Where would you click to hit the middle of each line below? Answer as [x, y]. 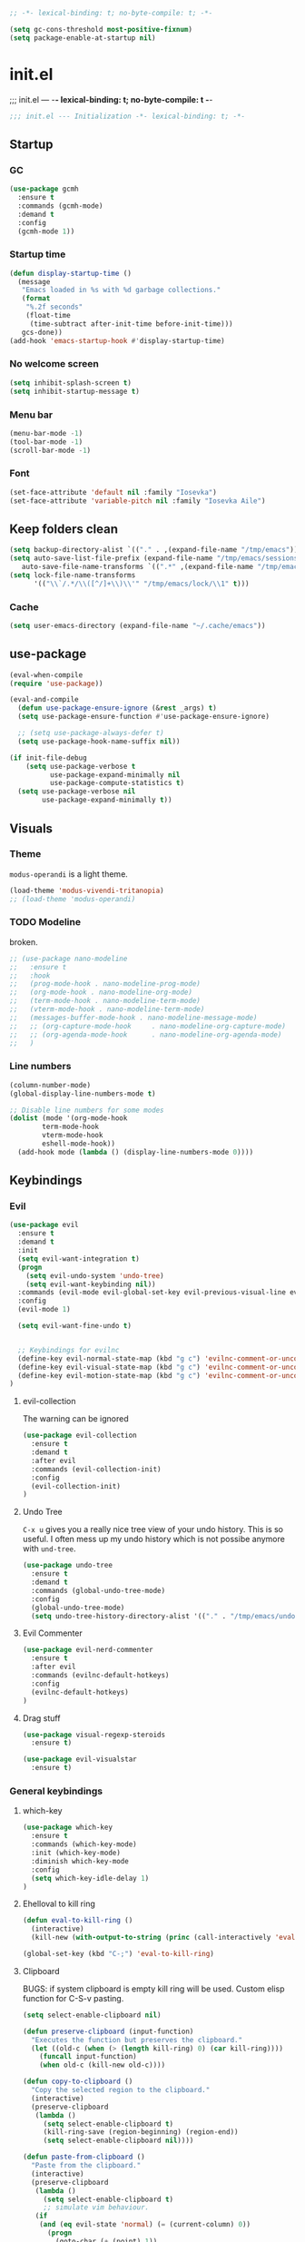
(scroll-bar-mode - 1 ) [50, 450]
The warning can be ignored [75, 1419]
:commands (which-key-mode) [84, 1844]
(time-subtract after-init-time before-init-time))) [131, 324]
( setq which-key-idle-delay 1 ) [90, 1878]
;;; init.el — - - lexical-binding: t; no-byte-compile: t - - [111, 99]
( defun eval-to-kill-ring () [78, 1921]
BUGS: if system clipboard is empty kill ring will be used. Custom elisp [153, 1989]
